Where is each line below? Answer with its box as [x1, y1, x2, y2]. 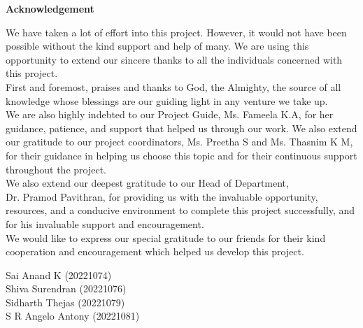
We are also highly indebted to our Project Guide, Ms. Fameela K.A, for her [6, 107, 334, 122]
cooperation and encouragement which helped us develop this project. [6, 244, 304, 259]
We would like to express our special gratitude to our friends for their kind [6, 230, 326, 245]
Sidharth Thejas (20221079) [6, 294, 125, 309]
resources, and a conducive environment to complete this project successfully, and [6, 203, 355, 218]
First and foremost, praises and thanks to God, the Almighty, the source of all [6, 79, 341, 94]
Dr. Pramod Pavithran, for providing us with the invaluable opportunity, [6, 189, 318, 204]
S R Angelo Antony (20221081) [6, 308, 140, 323]
